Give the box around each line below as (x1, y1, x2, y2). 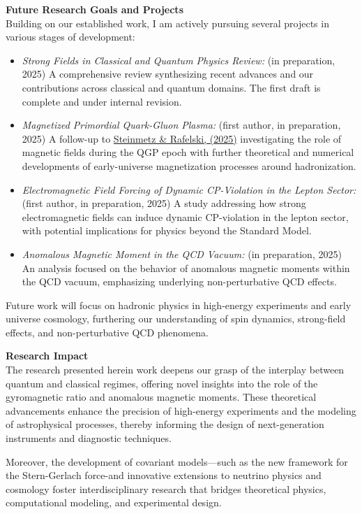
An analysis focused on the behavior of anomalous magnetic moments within (22, 260, 350, 275)
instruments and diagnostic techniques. (6, 431, 172, 445)
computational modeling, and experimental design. (6, 495, 222, 510)
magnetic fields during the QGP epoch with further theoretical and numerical (22, 145, 354, 159)
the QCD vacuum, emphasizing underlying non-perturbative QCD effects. (22, 274, 337, 289)
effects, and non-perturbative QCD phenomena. (6, 324, 209, 339)
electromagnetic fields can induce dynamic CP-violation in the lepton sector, (22, 209, 349, 224)
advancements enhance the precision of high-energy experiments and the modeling (6, 403, 356, 417)
